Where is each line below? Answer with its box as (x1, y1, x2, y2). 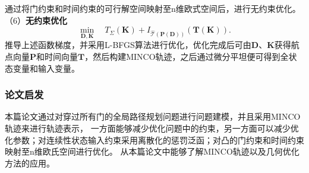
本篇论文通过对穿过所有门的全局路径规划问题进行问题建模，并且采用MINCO (5, 110, 301, 123)
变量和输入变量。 (12, 62, 80, 74)
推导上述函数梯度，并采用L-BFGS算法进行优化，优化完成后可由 (5, 39, 251, 51)
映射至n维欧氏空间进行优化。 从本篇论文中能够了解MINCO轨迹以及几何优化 (5, 145, 299, 158)
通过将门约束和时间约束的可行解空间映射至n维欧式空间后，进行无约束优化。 (5, 2, 301, 14)
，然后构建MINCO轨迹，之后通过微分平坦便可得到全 (84, 50, 289, 62)
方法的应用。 (5, 156, 55, 169)
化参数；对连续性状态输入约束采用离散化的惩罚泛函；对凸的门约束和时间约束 (5, 133, 304, 146)
